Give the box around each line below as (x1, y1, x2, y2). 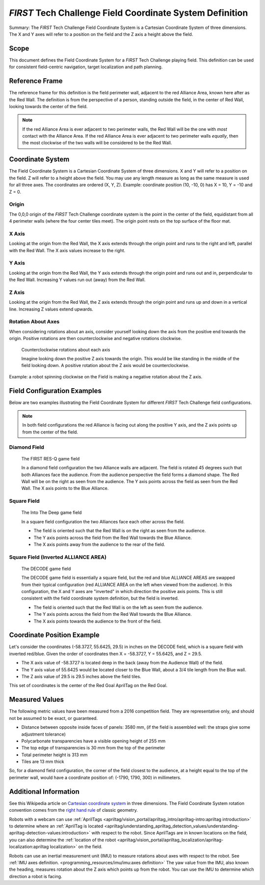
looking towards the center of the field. (9, 103, 88, 109)
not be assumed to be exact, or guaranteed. (9, 715, 98, 721)
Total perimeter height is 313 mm (21, 752, 88, 758)
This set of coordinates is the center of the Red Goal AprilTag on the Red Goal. (9, 683, 168, 688)
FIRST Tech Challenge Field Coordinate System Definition (9, 7, 248, 18)
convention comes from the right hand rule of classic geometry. (9, 807, 138, 813)
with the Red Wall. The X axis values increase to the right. (9, 247, 126, 253)
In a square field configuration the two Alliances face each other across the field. (21, 518, 185, 524)
